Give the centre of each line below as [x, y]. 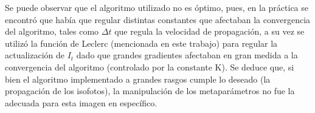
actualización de [35, 55]
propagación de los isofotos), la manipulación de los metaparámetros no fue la [150, 91]
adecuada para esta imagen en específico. [81, 102]
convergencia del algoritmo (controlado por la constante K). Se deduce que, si [150, 67]
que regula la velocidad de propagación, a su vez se [209, 31]
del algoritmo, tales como [52, 31]
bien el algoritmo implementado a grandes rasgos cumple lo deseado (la [138, 79]
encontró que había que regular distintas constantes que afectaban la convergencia [158, 19]
